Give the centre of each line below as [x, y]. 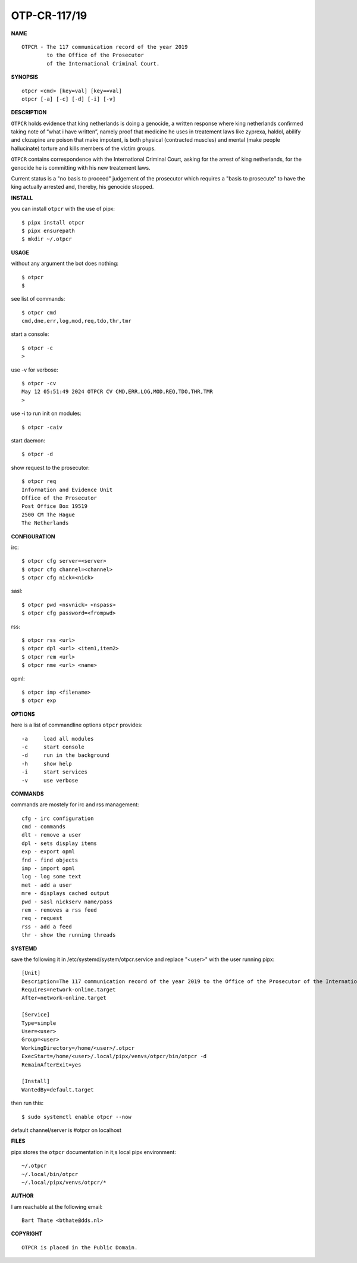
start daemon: [28, 440]
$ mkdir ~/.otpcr [47, 239]
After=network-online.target [64, 998]
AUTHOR [22, 1196]
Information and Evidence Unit [67, 489]
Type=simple [39, 1023]
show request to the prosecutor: [51, 467]
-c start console [53, 747]
